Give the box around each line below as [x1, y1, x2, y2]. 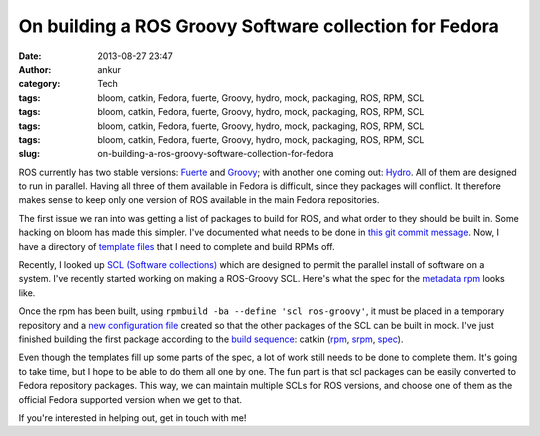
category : [18, 78, 61, 90]
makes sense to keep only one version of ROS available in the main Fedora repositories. [18, 194, 380, 206]
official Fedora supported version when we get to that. [18, 393, 243, 405]
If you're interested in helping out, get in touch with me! [18, 411, 247, 424]
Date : [18, 50, 42, 62]
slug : [18, 148, 40, 160]
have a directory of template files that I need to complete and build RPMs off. [18, 240, 335, 252]
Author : [18, 63, 52, 75]
